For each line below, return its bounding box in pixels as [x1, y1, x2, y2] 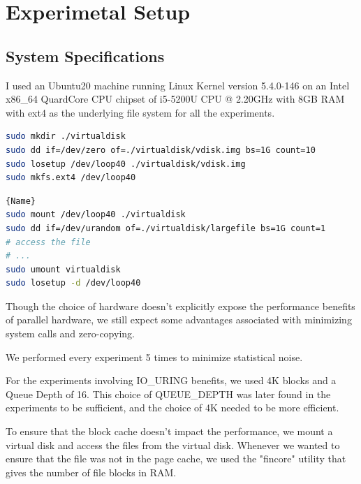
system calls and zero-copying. [6, 326, 135, 341]
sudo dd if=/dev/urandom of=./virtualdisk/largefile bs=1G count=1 [6, 223, 326, 233]
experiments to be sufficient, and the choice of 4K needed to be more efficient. [6, 400, 339, 415]
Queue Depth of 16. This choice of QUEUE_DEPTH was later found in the [6, 386, 331, 401]
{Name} [6, 196, 36, 206]
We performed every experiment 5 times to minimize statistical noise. [6, 349, 303, 364]
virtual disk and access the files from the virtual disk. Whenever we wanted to [6, 437, 340, 452]
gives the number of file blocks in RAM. [6, 464, 177, 479]
